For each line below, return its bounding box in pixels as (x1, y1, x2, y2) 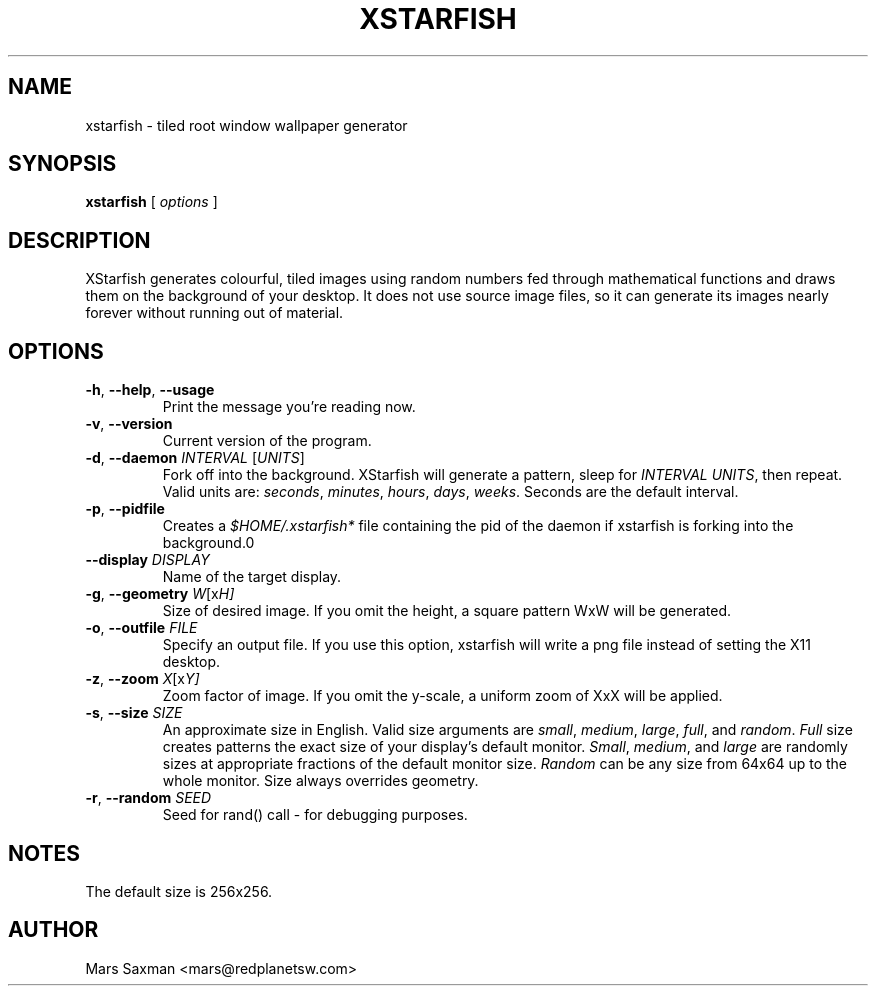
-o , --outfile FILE (85, 619, 198, 637)
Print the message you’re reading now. (162, 398, 416, 416)
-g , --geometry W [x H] (85, 585, 235, 603)
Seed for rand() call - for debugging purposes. (162, 806, 468, 824)
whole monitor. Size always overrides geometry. (162, 772, 479, 790)
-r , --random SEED (85, 789, 212, 807)
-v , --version (85, 415, 173, 433)
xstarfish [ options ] (85, 193, 218, 211)
